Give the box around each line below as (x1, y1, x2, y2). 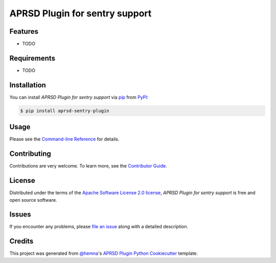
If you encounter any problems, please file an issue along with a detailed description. (9, 224, 189, 230)
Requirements (9, 54, 56, 62)
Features (9, 27, 38, 36)
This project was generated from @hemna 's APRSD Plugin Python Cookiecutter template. (9, 250, 198, 256)
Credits (9, 237, 34, 246)
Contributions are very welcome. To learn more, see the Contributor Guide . (9, 163, 167, 169)
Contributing (9, 150, 51, 158)
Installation (9, 81, 46, 89)
